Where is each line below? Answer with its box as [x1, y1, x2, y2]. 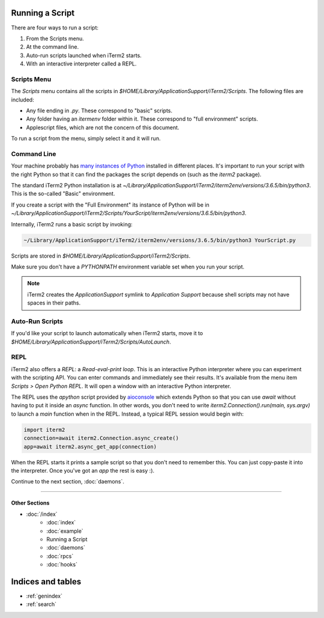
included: [11, 96, 34, 103]
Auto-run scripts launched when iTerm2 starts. [26, 52, 142, 59]
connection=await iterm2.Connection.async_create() [23, 435, 179, 441]
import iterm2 [23, 426, 65, 433]
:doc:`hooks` [46, 561, 78, 568]
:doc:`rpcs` [46, 553, 74, 560]
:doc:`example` [46, 527, 83, 535]
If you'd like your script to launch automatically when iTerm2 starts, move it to [11, 330, 203, 337]
